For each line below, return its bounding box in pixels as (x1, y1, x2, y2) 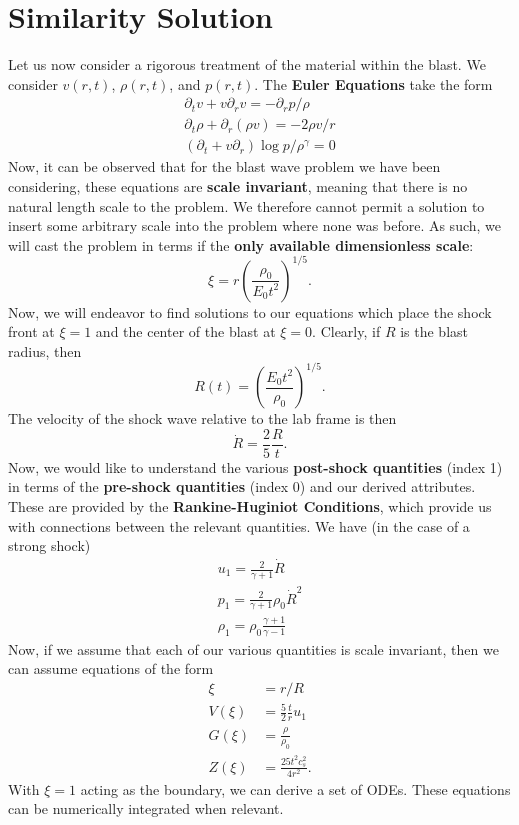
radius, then (8, 341, 82, 362)
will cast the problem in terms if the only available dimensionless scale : (8, 234, 474, 255)
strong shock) (8, 535, 91, 556)
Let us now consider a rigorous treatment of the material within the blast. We (8, 54, 486, 75)
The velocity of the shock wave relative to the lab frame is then (8, 408, 397, 429)
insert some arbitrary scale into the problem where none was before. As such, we (8, 215, 502, 236)
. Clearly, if (312, 321, 381, 342)
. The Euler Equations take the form (254, 73, 493, 94)
